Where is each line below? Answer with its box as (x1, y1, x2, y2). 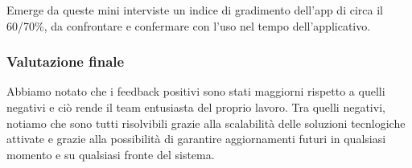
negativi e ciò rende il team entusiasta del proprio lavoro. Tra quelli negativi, (6, 99, 385, 115)
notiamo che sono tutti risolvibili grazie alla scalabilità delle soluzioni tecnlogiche (6, 114, 406, 131)
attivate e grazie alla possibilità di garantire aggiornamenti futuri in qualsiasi (6, 130, 386, 147)
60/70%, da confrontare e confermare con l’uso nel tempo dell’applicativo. (6, 17, 371, 34)
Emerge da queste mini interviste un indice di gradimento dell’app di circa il (6, 2, 383, 18)
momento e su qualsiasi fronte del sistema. (6, 145, 215, 162)
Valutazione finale (6, 51, 125, 72)
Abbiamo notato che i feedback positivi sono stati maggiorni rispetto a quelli (6, 83, 385, 100)
